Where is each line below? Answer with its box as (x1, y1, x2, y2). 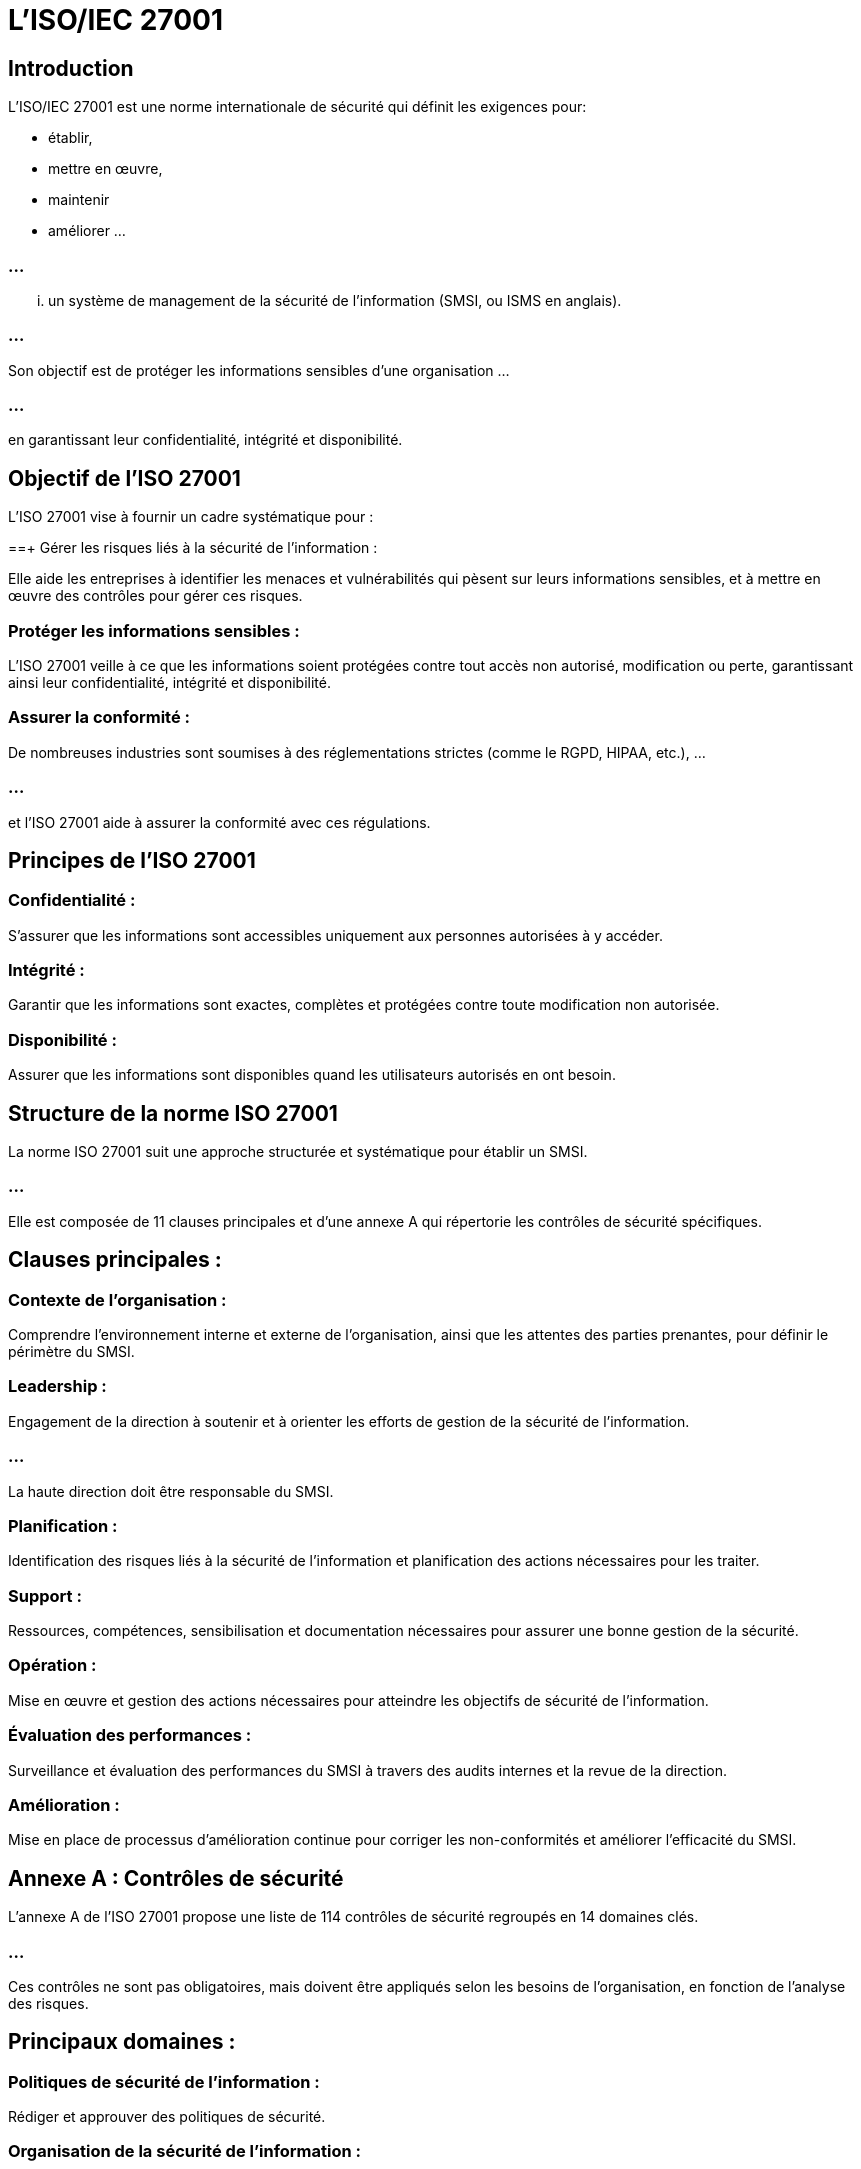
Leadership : (8, 1376, 107, 1397)
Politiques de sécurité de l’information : (8, 2071, 320, 2092)
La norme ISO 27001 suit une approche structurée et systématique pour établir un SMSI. (8, 1143, 588, 1161)
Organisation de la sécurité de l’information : (8, 2141, 362, 2162)
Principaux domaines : (8, 2029, 236, 2055)
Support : (8, 1585, 82, 1606)
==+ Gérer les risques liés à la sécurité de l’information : (8, 539, 378, 557)
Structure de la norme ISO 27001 (8, 1100, 338, 1126)
